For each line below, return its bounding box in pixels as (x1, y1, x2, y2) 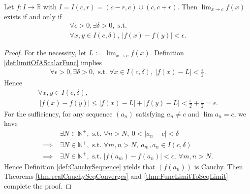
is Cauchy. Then (194, 161, 243, 171)
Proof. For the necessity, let (4, 47, 87, 58)
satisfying (136, 108, 165, 118)
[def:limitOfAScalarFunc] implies (4, 57, 102, 67)
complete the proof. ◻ (4, 180, 72, 191)
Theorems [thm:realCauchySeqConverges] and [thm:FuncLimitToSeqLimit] (4, 171, 228, 181)
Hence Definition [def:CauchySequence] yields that (4, 161, 156, 171)
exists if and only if (4, 11, 62, 21)
